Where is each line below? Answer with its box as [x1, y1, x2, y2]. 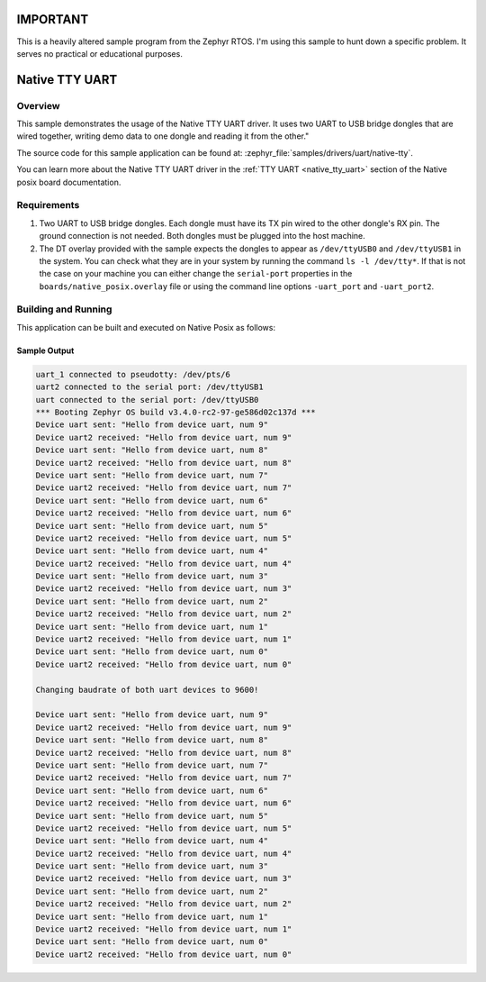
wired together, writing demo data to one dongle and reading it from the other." [16, 131, 310, 141]
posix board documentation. [16, 177, 121, 187]
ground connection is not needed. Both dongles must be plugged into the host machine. [39, 231, 366, 241]
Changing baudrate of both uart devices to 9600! [35, 685, 259, 695]
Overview [16, 99, 60, 112]
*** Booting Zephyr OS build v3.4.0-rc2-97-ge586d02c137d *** [35, 407, 316, 418]
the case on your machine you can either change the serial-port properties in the [39, 268, 353, 279]
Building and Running [16, 303, 112, 315]
